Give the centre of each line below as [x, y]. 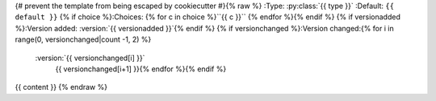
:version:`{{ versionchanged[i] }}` [90, 58]
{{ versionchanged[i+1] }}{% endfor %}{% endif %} [141, 69]
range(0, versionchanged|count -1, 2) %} [83, 39]
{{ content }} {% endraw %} [61, 87]
